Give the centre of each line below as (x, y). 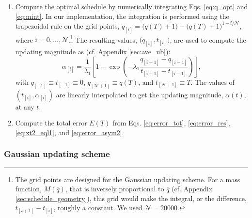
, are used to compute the (208, 39)
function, (28, 189)
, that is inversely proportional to (115, 189)
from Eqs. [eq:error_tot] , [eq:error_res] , (171, 123)
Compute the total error (51, 123)
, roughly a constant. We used (98, 208)
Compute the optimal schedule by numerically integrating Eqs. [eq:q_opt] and (132, 6)
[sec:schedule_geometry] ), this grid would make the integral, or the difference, (131, 198)
